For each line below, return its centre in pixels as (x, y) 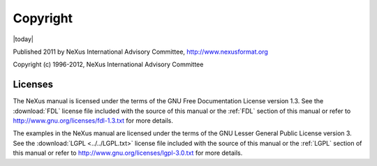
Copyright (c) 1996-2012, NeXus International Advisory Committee (108, 65)
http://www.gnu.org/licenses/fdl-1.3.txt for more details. (93, 121)
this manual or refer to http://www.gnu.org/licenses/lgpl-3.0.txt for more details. (128, 153)
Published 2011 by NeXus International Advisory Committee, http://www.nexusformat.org (141, 52)
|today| (23, 39)
